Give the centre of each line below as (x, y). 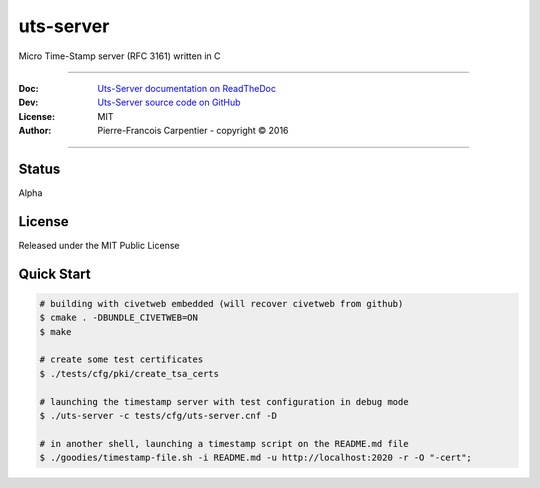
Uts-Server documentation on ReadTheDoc (187, 88)
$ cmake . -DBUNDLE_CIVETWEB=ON (119, 318)
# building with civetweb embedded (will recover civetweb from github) (221, 303)
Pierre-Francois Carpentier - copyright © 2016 (193, 131)
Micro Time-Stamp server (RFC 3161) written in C (119, 56)
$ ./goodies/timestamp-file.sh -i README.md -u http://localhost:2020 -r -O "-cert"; (255, 458)
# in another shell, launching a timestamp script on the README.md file (224, 443)
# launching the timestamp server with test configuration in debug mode (224, 401)
